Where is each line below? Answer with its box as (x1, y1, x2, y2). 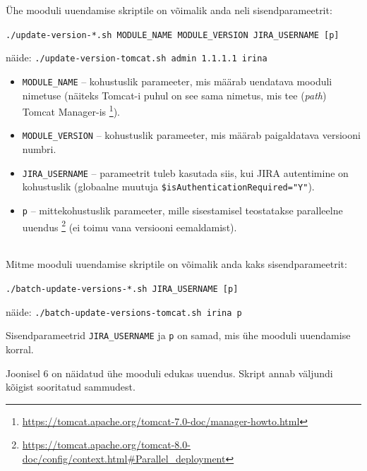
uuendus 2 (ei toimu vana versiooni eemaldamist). (22, 217, 237, 234)
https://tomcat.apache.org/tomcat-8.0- (22, 437, 191, 452)
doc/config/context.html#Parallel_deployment (22, 451, 226, 465)
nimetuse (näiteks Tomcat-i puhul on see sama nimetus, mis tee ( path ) (22, 87, 327, 102)
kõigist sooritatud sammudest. (6, 379, 136, 394)
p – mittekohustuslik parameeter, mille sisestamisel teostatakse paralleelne (22, 202, 343, 217)
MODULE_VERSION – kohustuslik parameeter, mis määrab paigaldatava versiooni (22, 128, 361, 142)
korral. (6, 342, 34, 357)
